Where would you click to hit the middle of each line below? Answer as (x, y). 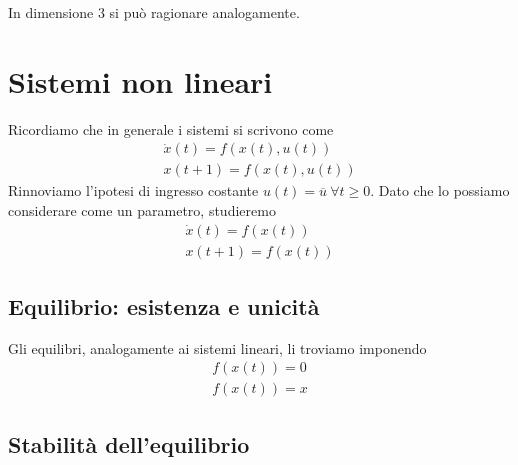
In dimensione (51, 12)
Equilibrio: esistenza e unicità (164, 306)
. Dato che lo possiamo (440, 190)
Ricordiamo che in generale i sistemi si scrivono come (171, 128)
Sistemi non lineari (140, 80)
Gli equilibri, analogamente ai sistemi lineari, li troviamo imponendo (217, 347)
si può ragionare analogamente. (204, 12)
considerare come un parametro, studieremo (142, 209)
